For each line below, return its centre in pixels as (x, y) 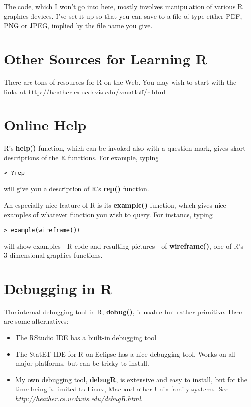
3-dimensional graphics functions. (53, 255)
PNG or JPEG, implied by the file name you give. (78, 25)
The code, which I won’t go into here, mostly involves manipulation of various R (123, 6)
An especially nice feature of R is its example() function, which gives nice (115, 205)
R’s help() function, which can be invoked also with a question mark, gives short (125, 148)
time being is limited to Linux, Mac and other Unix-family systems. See (122, 389)
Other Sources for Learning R (106, 58)
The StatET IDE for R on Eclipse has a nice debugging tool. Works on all (125, 353)
